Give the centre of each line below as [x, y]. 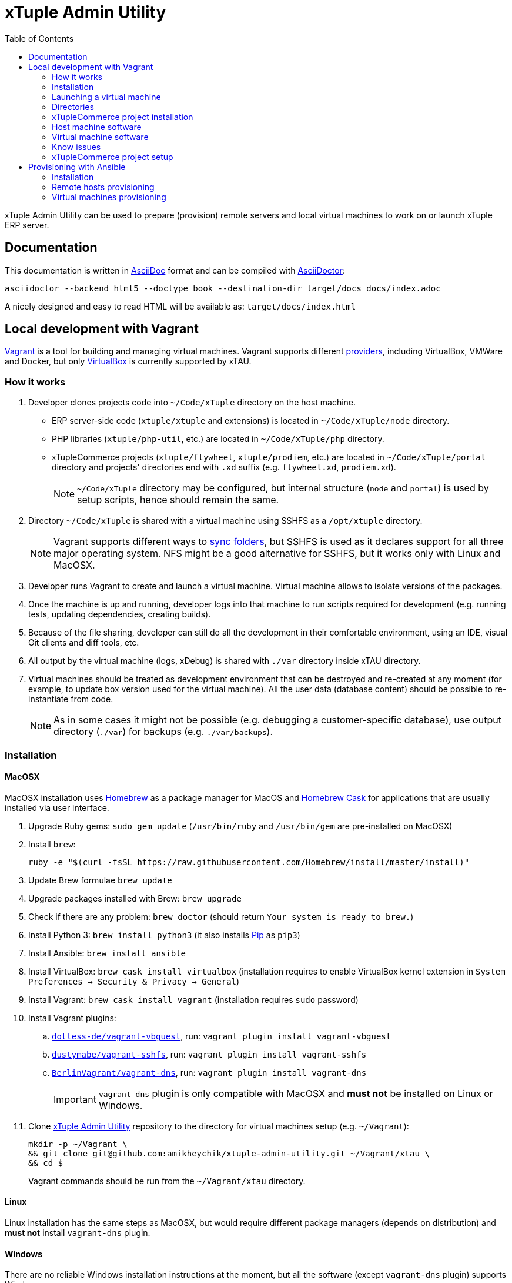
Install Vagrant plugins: [72, 1018]
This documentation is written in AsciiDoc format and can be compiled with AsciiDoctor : [175, 270]
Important [75, 1099]
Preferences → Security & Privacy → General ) [134, 981]
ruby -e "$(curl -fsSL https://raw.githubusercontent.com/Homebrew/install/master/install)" [249, 862]
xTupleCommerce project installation [123, 117]
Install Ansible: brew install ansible [107, 953]
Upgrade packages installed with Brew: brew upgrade [135, 898]
